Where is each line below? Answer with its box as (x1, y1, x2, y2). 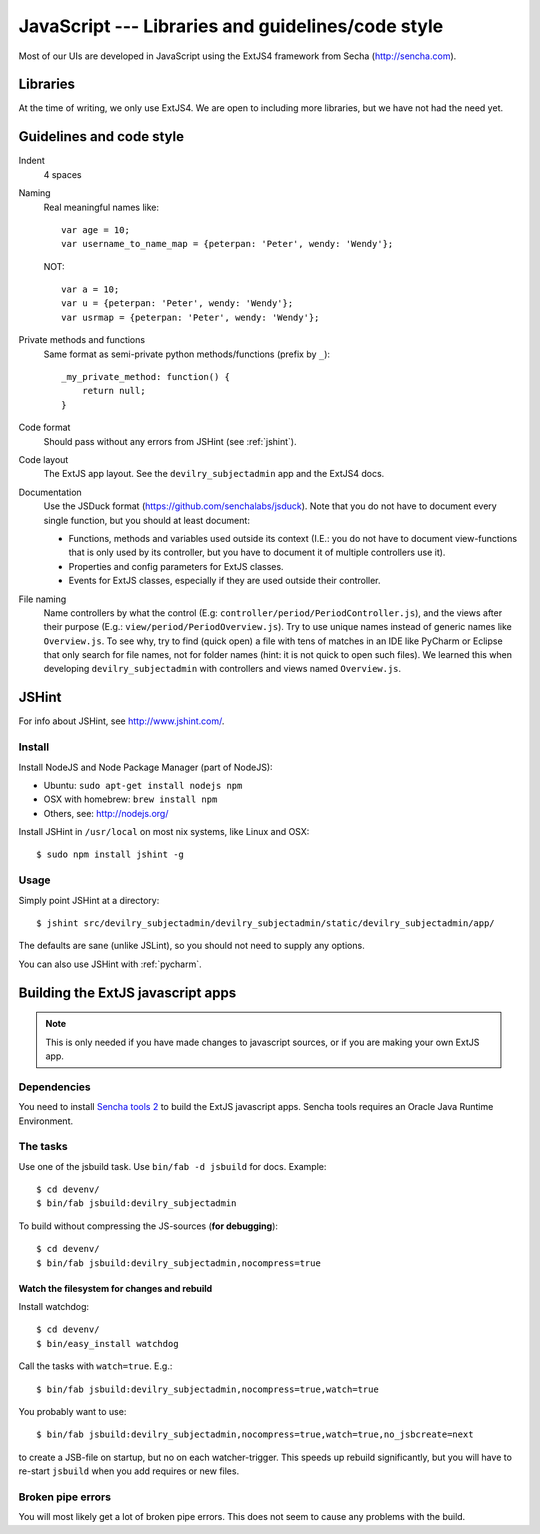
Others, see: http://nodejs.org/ (43, 807, 169, 819)
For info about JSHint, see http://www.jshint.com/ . (18, 715, 225, 727)
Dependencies (18, 1080, 92, 1094)
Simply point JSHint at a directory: (18, 894, 160, 906)
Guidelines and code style (18, 128, 185, 145)
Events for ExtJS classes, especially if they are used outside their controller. (68, 575, 381, 587)
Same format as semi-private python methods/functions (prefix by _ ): (43, 348, 330, 360)
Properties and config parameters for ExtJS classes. (68, 560, 284, 572)
